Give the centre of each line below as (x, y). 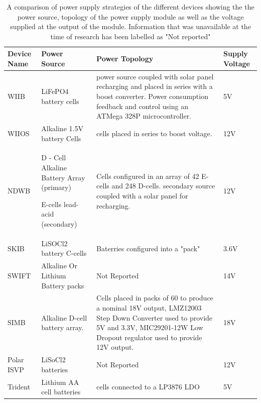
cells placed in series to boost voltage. (154, 133)
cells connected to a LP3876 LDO (148, 387)
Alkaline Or (59, 266)
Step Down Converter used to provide (155, 317)
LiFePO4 (55, 91)
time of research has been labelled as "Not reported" (130, 36)
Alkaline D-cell (64, 317)
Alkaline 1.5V (62, 128)
